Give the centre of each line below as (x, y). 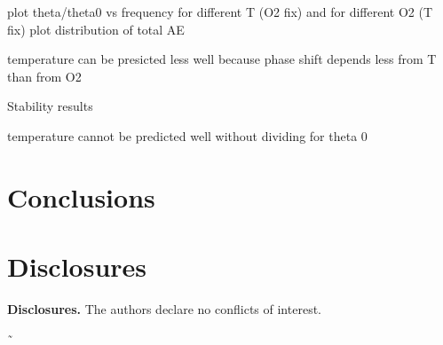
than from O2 (44, 76)
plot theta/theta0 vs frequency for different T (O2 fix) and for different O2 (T (220, 12)
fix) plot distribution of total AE (96, 29)
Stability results (50, 106)
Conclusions (81, 196)
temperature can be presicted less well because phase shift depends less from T (222, 59)
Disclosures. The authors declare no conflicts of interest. (164, 309)
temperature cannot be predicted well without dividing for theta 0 (187, 135)
